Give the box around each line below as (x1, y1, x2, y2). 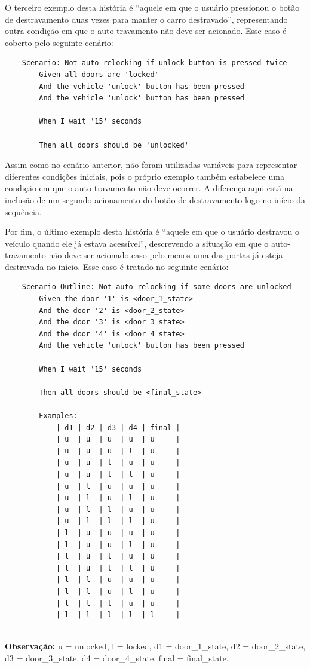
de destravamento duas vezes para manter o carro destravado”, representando (5, 13, 288, 25)
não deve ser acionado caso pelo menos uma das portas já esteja (48, 249, 283, 261)
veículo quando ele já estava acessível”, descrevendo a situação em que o (5, 237, 269, 249)
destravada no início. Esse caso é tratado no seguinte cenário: (5, 260, 229, 272)
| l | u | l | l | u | (56, 563, 180, 572)
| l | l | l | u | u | (56, 599, 180, 608)
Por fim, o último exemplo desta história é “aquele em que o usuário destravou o (5, 225, 299, 238)
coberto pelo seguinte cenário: (5, 36, 113, 48)
